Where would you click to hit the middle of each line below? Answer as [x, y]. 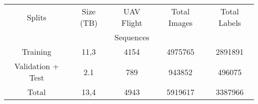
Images [181, 23]
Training [37, 52]
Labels [230, 23]
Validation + [36, 66]
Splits [37, 17]
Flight [132, 23]
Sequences [132, 37]
